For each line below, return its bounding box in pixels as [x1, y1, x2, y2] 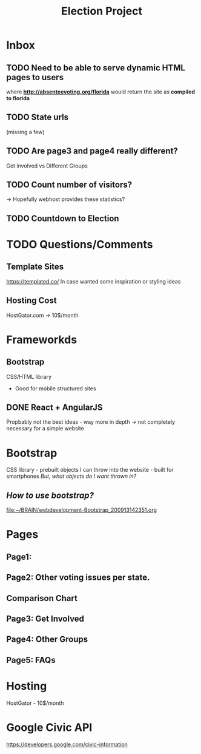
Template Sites [6, 262, 64, 272]
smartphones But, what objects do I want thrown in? [6, 472, 137, 480]
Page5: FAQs [6, 654, 56, 665]
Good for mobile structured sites [15, 384, 96, 392]
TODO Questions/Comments [6, 238, 153, 251]
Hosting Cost [6, 296, 57, 306]
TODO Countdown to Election [6, 213, 119, 223]
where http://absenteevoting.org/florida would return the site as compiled [6, 88, 196, 95]
